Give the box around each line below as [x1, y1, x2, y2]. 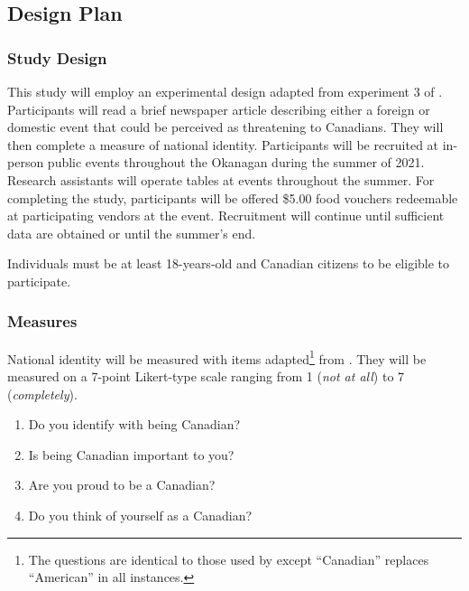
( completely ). [7, 384, 78, 403]
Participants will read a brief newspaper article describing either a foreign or [7, 99, 430, 118]
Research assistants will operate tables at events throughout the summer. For [7, 170, 435, 189]
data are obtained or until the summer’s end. [7, 223, 256, 242]
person [7, 153, 44, 172]
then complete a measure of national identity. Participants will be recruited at [7, 135, 439, 154]
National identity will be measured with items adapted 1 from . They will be [7, 346, 427, 368]
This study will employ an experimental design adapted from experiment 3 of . [7, 82, 443, 100]
